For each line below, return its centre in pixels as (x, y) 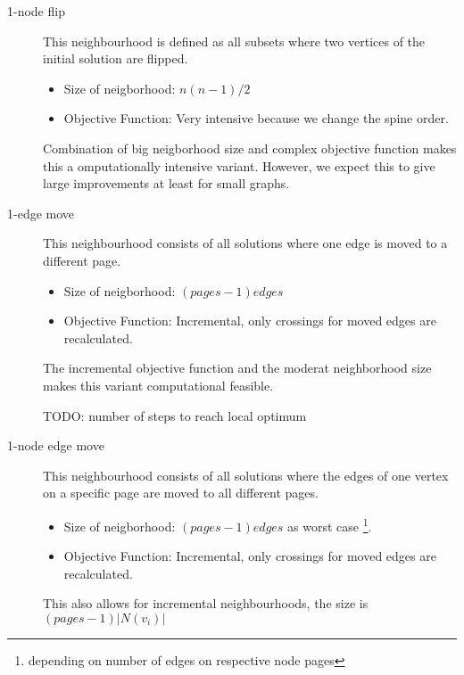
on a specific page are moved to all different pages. (181, 493)
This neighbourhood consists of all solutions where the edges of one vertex (246, 475)
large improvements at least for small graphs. (166, 183)
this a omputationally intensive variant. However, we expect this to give (239, 165)
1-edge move (41, 213)
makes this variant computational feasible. (158, 385)
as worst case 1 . (330, 524)
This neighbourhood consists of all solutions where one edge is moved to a (245, 243)
